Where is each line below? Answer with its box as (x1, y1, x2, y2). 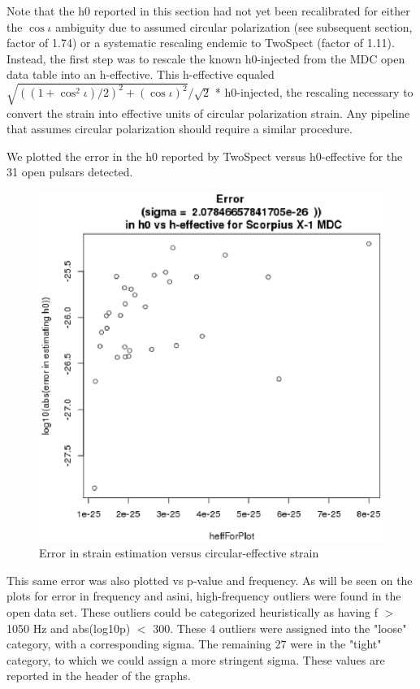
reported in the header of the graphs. (6, 667, 191, 684)
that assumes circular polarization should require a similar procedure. (6, 120, 353, 137)
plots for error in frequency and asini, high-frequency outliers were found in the (6, 587, 401, 604)
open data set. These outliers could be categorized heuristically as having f (6, 603, 379, 620)
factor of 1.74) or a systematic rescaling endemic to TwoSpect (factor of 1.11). (6, 34, 395, 51)
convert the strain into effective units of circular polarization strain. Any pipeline (6, 104, 410, 121)
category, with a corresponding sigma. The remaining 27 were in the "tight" (6, 635, 382, 652)
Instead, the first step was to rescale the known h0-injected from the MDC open (6, 50, 405, 67)
